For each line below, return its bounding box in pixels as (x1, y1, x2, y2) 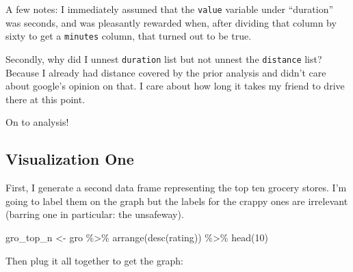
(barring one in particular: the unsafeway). (5, 207, 184, 221)
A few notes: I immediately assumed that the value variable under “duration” (5, 2, 334, 16)
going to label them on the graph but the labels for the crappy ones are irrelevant (5, 193, 348, 208)
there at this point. (5, 92, 86, 106)
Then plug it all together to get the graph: (5, 253, 183, 267)
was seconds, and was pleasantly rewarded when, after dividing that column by (5, 15, 337, 29)
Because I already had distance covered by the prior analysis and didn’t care (5, 65, 326, 79)
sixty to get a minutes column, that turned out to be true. (5, 29, 252, 43)
